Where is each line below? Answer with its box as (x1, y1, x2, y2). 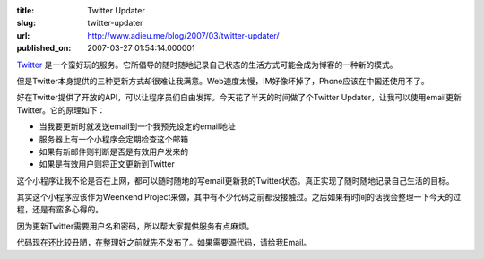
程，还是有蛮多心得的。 (16, 204, 103, 215)
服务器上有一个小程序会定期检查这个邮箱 (39, 134, 188, 144)
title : (16, 5, 35, 15)
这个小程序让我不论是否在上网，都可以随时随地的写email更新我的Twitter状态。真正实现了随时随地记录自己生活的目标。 (16, 175, 454, 186)
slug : (16, 18, 36, 29)
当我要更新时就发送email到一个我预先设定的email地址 (39, 121, 237, 132)
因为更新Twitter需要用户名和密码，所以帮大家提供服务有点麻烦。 (16, 220, 255, 231)
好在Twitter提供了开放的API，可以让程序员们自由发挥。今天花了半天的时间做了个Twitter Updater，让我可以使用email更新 (16, 92, 462, 103)
